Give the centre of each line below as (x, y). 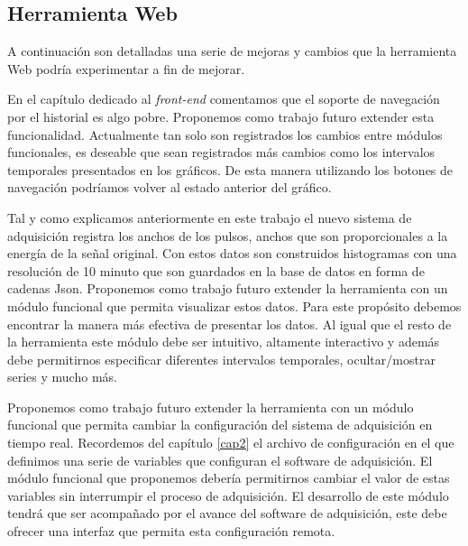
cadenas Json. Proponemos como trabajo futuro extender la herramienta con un (228, 288)
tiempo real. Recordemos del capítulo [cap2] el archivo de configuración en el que (231, 443)
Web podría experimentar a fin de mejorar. (126, 68)
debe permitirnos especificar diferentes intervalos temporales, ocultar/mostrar (221, 359)
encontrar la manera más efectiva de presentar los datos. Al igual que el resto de (229, 324)
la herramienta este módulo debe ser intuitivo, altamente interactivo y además (224, 342)
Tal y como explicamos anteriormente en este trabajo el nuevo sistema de (210, 217)
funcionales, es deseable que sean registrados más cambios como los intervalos (221, 152)
